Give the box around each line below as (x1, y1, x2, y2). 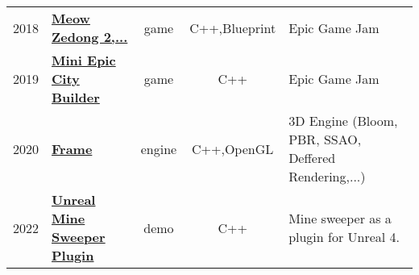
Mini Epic (52, 51, 116, 69)
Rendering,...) (288, 167, 366, 185)
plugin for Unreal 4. (288, 227, 400, 246)
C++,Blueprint (189, 18, 276, 37)
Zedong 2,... (52, 27, 128, 46)
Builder (52, 88, 100, 106)
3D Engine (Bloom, (288, 111, 398, 130)
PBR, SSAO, (288, 130, 362, 148)
